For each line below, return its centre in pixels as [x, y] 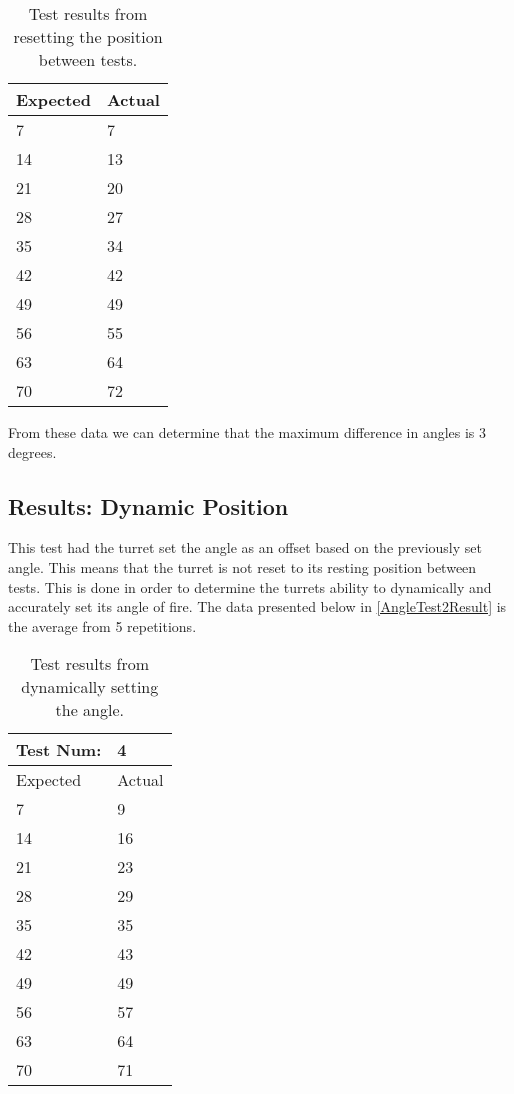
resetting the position [88, 36]
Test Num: [59, 750]
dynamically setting [90, 687]
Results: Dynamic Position [148, 505]
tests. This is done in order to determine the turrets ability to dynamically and [250, 586]
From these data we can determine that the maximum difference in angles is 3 [247, 432]
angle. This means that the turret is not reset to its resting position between [242, 566]
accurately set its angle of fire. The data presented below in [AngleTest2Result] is [257, 606]
